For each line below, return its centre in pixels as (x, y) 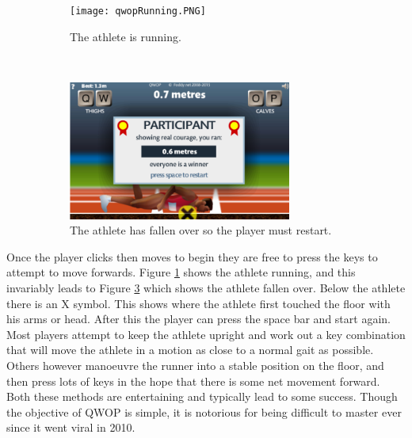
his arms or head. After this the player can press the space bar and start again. (198, 319)
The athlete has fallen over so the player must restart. (201, 230)
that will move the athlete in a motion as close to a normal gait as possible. (190, 350)
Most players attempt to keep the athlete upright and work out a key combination (206, 334)
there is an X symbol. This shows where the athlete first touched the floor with (198, 303)
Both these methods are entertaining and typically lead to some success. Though (202, 396)
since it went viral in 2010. (71, 427)
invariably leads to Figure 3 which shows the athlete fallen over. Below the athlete (206, 288)
